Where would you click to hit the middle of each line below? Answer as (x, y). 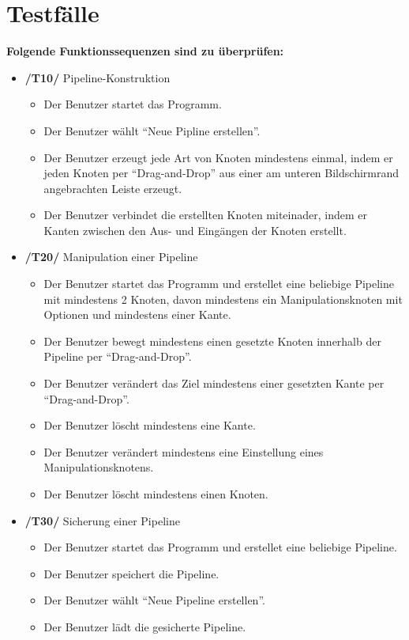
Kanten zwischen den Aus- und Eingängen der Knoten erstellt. (195, 230)
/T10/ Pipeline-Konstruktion (98, 77)
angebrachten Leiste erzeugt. (113, 188)
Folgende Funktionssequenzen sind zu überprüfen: (145, 51)
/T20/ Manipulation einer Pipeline (111, 257)
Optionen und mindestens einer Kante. (137, 314)
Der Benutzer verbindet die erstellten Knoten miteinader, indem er (206, 215)
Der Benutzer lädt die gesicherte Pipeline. (145, 626)
